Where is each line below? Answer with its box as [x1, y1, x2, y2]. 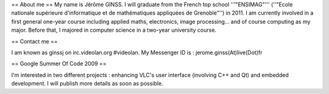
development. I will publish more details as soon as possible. [11, 80, 164, 87]
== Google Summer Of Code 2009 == [11, 60, 107, 67]
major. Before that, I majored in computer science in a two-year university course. [11, 26, 216, 34]
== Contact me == [11, 37, 58, 45]
